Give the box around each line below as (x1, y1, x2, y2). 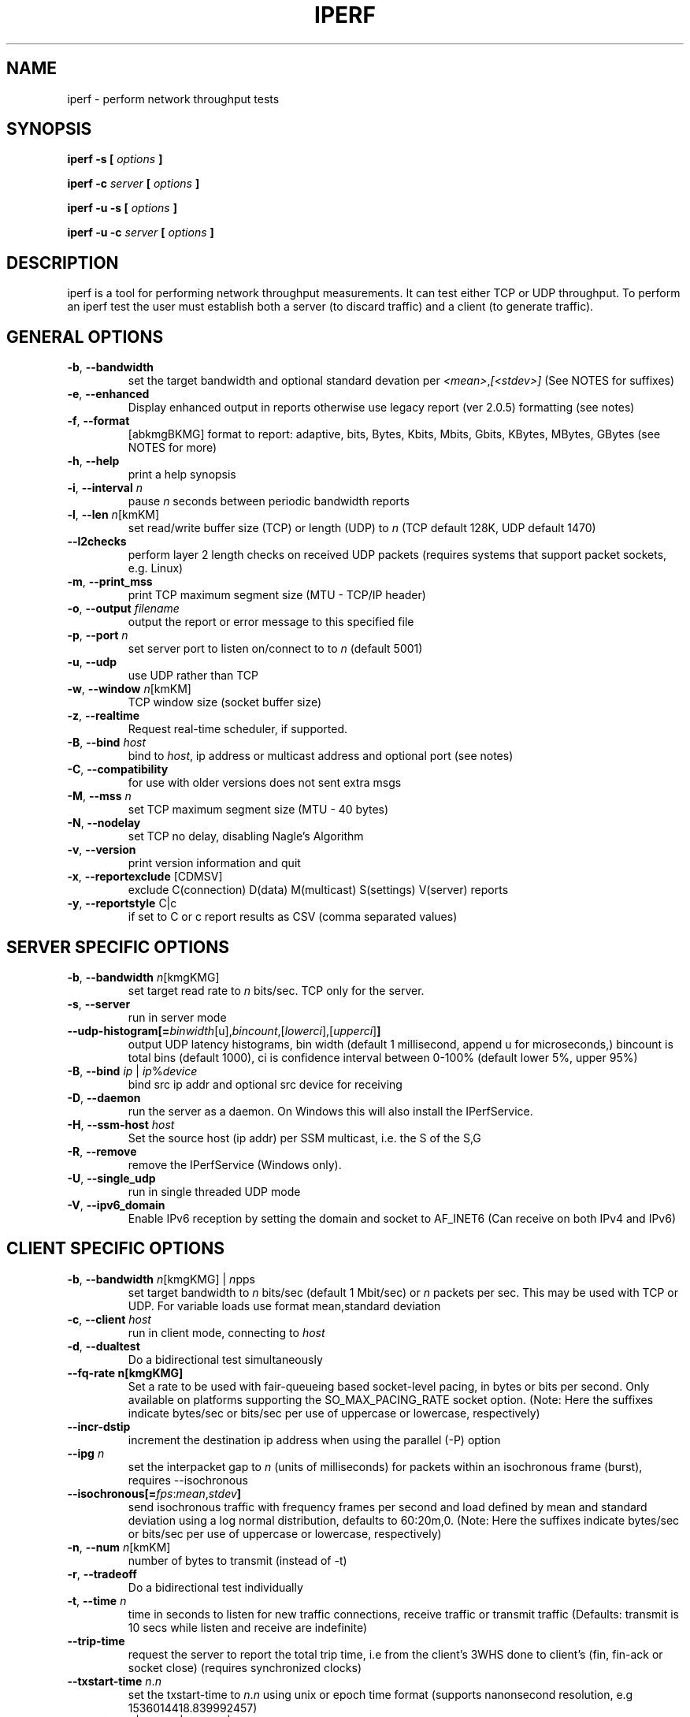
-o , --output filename (67, 602, 180, 616)
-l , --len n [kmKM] (67, 508, 160, 522)
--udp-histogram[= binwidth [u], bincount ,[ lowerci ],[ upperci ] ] (67, 1023, 381, 1037)
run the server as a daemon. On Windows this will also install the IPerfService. (128, 1104, 533, 1118)
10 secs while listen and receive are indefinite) (128, 1620, 368, 1634)
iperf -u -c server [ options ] (67, 225, 214, 240)
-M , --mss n (67, 789, 132, 803)
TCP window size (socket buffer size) (128, 695, 322, 710)
